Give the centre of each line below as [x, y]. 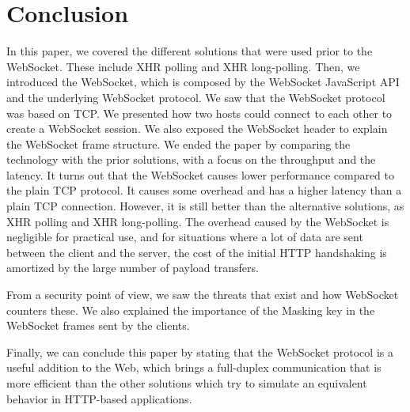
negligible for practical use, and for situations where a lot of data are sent [185, 237]
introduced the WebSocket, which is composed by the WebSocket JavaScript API [203, 82]
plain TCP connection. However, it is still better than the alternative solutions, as [205, 206]
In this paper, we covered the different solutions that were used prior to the [190, 51]
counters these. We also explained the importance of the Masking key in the [191, 310]
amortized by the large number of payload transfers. [133, 268]
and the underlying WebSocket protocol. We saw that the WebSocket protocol [196, 97]
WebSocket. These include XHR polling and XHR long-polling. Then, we [183, 66]
